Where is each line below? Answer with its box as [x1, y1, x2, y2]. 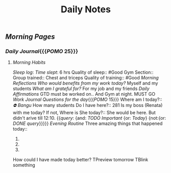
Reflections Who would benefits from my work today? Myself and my [12, 80, 158, 86]
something [12, 162, 36, 168]
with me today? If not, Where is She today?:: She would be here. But [12, 110, 156, 116]
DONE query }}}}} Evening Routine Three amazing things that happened [12, 120, 163, 126]
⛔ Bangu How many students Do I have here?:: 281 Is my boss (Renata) [12, 102, 163, 109]
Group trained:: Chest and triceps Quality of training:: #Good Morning [12, 75, 159, 81]
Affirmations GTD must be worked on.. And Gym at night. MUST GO [12, 91, 156, 97]
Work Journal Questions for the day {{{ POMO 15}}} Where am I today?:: [12, 96, 162, 103]
